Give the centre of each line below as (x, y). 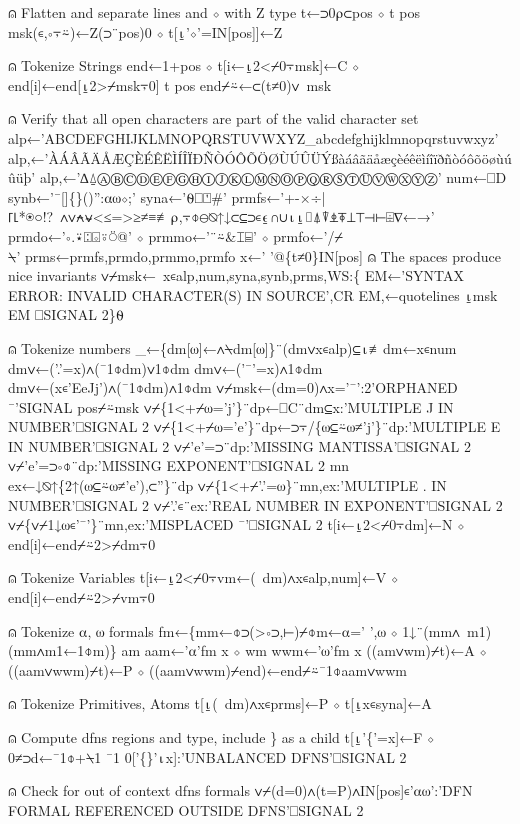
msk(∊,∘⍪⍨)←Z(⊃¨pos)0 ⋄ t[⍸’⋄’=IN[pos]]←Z (145, 31)
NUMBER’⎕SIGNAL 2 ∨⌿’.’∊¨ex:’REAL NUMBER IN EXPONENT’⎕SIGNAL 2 (255, 504)
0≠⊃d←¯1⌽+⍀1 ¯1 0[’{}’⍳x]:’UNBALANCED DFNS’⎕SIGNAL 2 (207, 756)
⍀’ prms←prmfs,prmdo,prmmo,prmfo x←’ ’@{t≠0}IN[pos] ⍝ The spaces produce (254, 255)
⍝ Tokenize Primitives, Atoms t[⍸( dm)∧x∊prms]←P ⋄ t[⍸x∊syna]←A (220, 703)
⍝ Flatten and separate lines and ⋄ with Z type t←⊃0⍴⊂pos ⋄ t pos (214, 12)
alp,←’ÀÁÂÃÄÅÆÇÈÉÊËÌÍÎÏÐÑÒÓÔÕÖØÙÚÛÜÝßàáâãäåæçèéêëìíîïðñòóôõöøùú (260, 157)
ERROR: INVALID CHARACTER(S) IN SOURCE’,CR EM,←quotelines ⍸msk (253, 294)
